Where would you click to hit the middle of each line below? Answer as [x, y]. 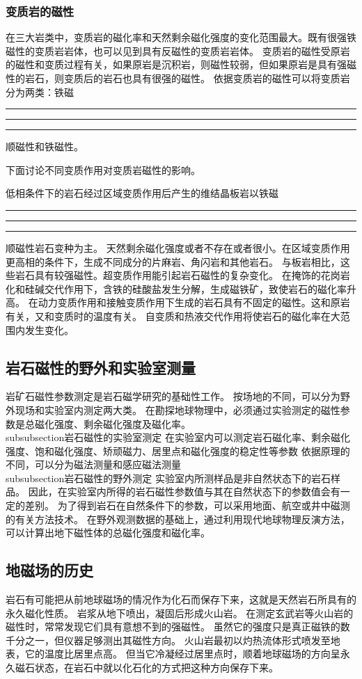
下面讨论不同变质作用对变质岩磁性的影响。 [103, 169]
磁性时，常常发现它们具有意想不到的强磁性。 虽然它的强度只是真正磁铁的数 [178, 626]
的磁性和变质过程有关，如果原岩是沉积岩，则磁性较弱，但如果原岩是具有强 [176, 64]
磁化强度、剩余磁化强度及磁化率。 [112, 423]
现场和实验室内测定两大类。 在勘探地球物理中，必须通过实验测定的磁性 [178, 409]
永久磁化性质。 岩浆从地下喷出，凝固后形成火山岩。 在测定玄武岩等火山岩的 [180, 613]
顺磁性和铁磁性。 [45, 146]
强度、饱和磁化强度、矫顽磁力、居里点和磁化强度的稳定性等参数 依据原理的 [178, 450]
